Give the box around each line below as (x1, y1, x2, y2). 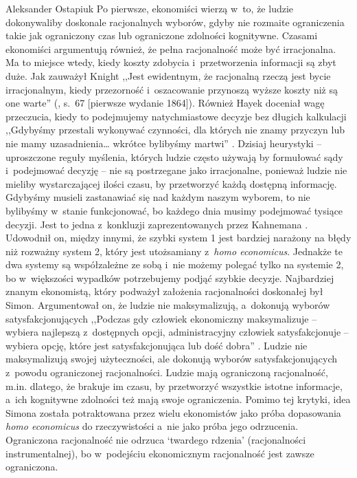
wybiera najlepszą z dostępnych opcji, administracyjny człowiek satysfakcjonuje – (5, 325, 349, 339)
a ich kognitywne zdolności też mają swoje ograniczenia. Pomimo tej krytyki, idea (5, 392, 351, 406)
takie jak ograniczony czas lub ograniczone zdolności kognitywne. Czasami (5, 28, 318, 43)
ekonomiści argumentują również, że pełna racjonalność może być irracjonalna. (5, 41, 336, 56)
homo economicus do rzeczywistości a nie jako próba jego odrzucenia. (5, 419, 299, 433)
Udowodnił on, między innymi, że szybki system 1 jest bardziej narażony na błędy (5, 230, 352, 245)
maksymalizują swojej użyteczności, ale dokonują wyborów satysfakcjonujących (5, 351, 338, 366)
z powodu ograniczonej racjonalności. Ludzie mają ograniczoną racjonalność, (5, 365, 328, 380)
